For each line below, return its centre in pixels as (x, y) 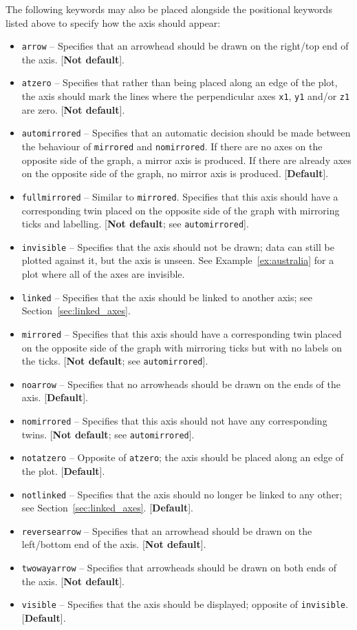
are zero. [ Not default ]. (73, 109)
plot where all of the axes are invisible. (103, 274)
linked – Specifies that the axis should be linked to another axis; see (167, 297)
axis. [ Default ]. (55, 397)
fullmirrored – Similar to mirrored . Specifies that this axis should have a (180, 196)
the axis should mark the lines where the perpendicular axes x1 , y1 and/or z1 (186, 96)
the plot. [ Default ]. (63, 470)
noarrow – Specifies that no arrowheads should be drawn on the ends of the (181, 384)
